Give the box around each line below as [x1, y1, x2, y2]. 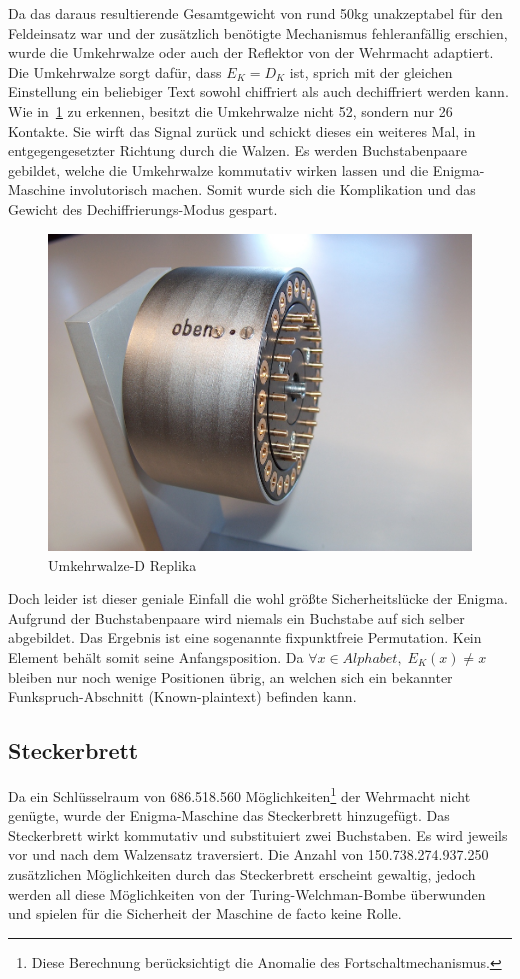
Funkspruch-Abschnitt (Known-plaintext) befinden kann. [8, 686, 357, 707]
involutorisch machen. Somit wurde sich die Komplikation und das [69, 179, 476, 200]
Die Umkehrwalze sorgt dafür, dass [8, 61, 222, 82]
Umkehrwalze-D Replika [48, 554, 197, 575]
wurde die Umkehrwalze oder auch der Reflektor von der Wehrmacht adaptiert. [8, 42, 494, 63]
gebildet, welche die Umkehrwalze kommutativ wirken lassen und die [8, 159, 429, 180]
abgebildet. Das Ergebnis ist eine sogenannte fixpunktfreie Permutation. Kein [8, 627, 482, 648]
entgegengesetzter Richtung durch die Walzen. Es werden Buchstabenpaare [8, 140, 468, 161]
